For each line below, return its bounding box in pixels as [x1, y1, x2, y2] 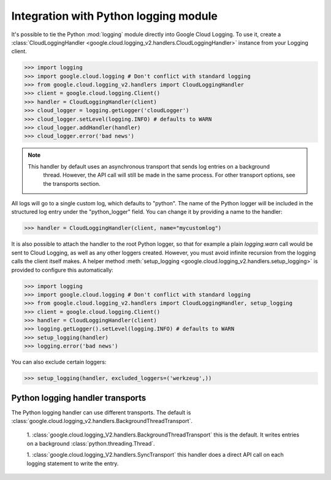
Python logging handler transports [11, 392, 146, 403]
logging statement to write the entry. [26, 460, 119, 467]
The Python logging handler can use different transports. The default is [11, 408, 191, 416]
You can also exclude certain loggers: [11, 359, 107, 366]
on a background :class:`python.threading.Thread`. [26, 440, 156, 447]
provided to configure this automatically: [11, 266, 113, 273]
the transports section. [43, 180, 101, 187]
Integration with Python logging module [11, 9, 218, 23]
